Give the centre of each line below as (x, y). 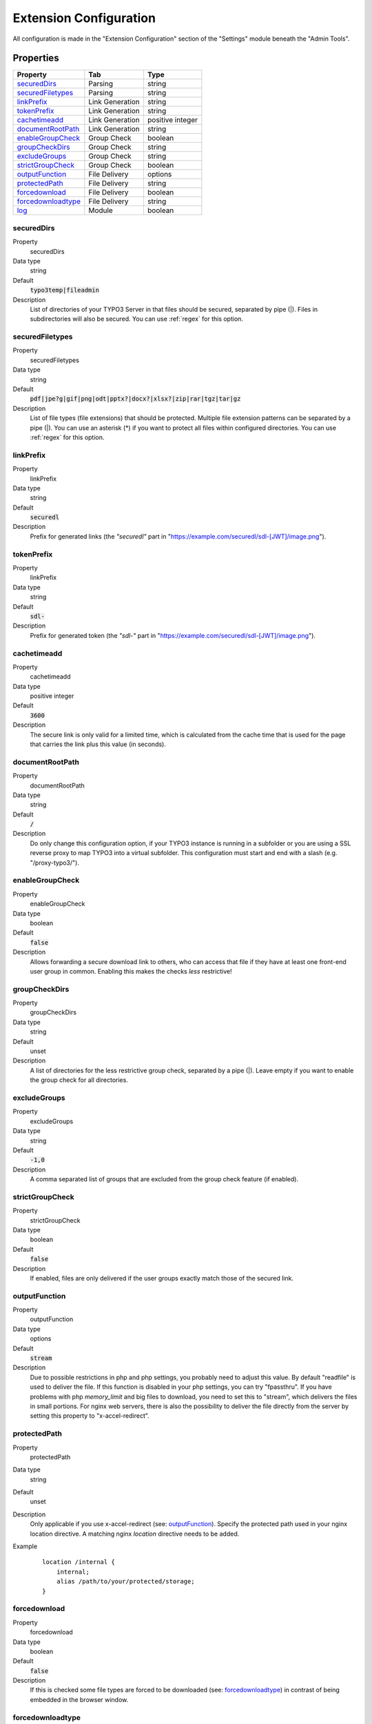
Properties (36, 58)
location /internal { (79, 1562)
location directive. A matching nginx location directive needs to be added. (135, 1534)
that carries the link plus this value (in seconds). (98, 744)
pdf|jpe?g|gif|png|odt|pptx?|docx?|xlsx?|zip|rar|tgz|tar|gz (135, 399)
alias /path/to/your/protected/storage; (126, 1582)
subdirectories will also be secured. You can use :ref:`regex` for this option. (137, 319)
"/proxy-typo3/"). (54, 863)
